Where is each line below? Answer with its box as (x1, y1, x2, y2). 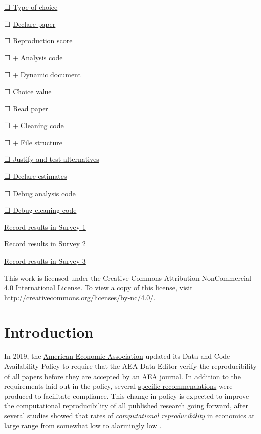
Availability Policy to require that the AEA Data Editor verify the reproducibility (4, 361, 257, 371)
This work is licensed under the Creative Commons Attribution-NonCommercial (4, 272, 251, 283)
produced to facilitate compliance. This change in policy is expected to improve (4, 390, 249, 401)
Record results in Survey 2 (4, 238, 86, 249)
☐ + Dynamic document (4, 69, 81, 80)
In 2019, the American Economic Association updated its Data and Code (4, 351, 230, 361)
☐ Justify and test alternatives (4, 154, 99, 164)
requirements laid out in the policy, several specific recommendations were (4, 381, 233, 391)
